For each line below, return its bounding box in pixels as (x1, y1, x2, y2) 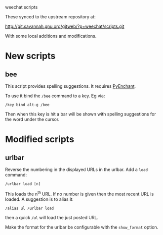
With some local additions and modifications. (5, 33, 97, 39)
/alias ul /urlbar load (5, 206, 54, 211)
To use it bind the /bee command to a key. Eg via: (5, 93, 105, 99)
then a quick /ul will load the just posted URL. (5, 214, 99, 220)
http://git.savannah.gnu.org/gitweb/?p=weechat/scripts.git (5, 23, 124, 29)
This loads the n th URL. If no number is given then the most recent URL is (5, 190, 154, 197)
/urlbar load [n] (5, 181, 41, 186)
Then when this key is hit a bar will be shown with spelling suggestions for (5, 111, 157, 117)
